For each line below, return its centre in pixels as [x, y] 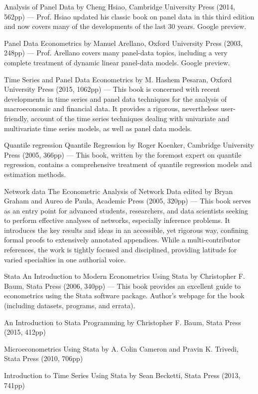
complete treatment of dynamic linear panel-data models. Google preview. [117, 62]
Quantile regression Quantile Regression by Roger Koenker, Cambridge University [129, 145]
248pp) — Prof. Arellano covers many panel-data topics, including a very [116, 53]
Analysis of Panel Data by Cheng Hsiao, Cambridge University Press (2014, [120, 6]
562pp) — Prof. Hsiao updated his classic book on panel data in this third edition [129, 16]
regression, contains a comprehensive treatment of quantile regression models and [128, 164]
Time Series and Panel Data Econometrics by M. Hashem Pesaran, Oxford [118, 79]
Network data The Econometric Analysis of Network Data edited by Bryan [119, 191]
